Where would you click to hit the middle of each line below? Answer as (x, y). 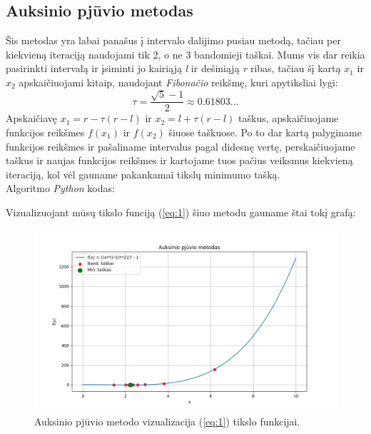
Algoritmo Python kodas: (60, 188)
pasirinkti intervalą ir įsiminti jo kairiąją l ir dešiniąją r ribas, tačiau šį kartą (173, 68)
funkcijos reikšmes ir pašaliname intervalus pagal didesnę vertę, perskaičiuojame (181, 146)
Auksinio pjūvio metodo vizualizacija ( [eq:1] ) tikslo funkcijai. (167, 421)
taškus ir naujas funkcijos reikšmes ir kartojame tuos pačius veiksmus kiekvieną (179, 160)
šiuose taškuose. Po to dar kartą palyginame (265, 132)
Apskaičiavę (32, 118)
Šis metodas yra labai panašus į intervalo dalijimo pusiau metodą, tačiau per (173, 40)
